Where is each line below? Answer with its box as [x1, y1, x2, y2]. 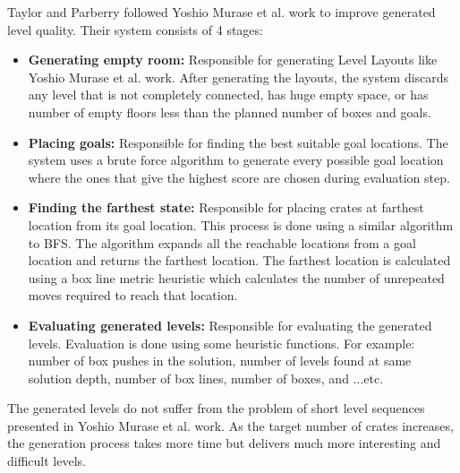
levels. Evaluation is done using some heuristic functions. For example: [28, 333, 415, 352]
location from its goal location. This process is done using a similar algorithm [28, 215, 454, 234]
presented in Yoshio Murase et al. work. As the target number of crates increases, [7, 416, 454, 434]
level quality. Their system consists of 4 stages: [7, 20, 263, 39]
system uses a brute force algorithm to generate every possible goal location [28, 150, 444, 169]
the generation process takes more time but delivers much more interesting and [7, 434, 441, 452]
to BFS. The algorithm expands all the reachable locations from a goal [28, 233, 416, 252]
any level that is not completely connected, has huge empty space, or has [28, 85, 429, 104]
